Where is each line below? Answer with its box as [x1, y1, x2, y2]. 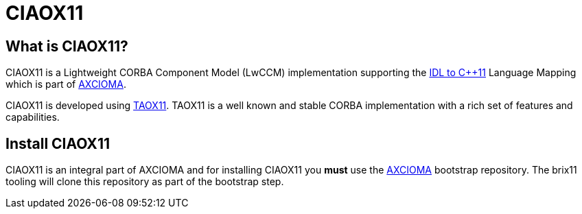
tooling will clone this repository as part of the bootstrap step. [5, 176, 284, 188]
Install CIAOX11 [5, 134, 110, 152]
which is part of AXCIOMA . [5, 78, 126, 91]
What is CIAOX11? [5, 37, 128, 55]
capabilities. [5, 111, 60, 123]
